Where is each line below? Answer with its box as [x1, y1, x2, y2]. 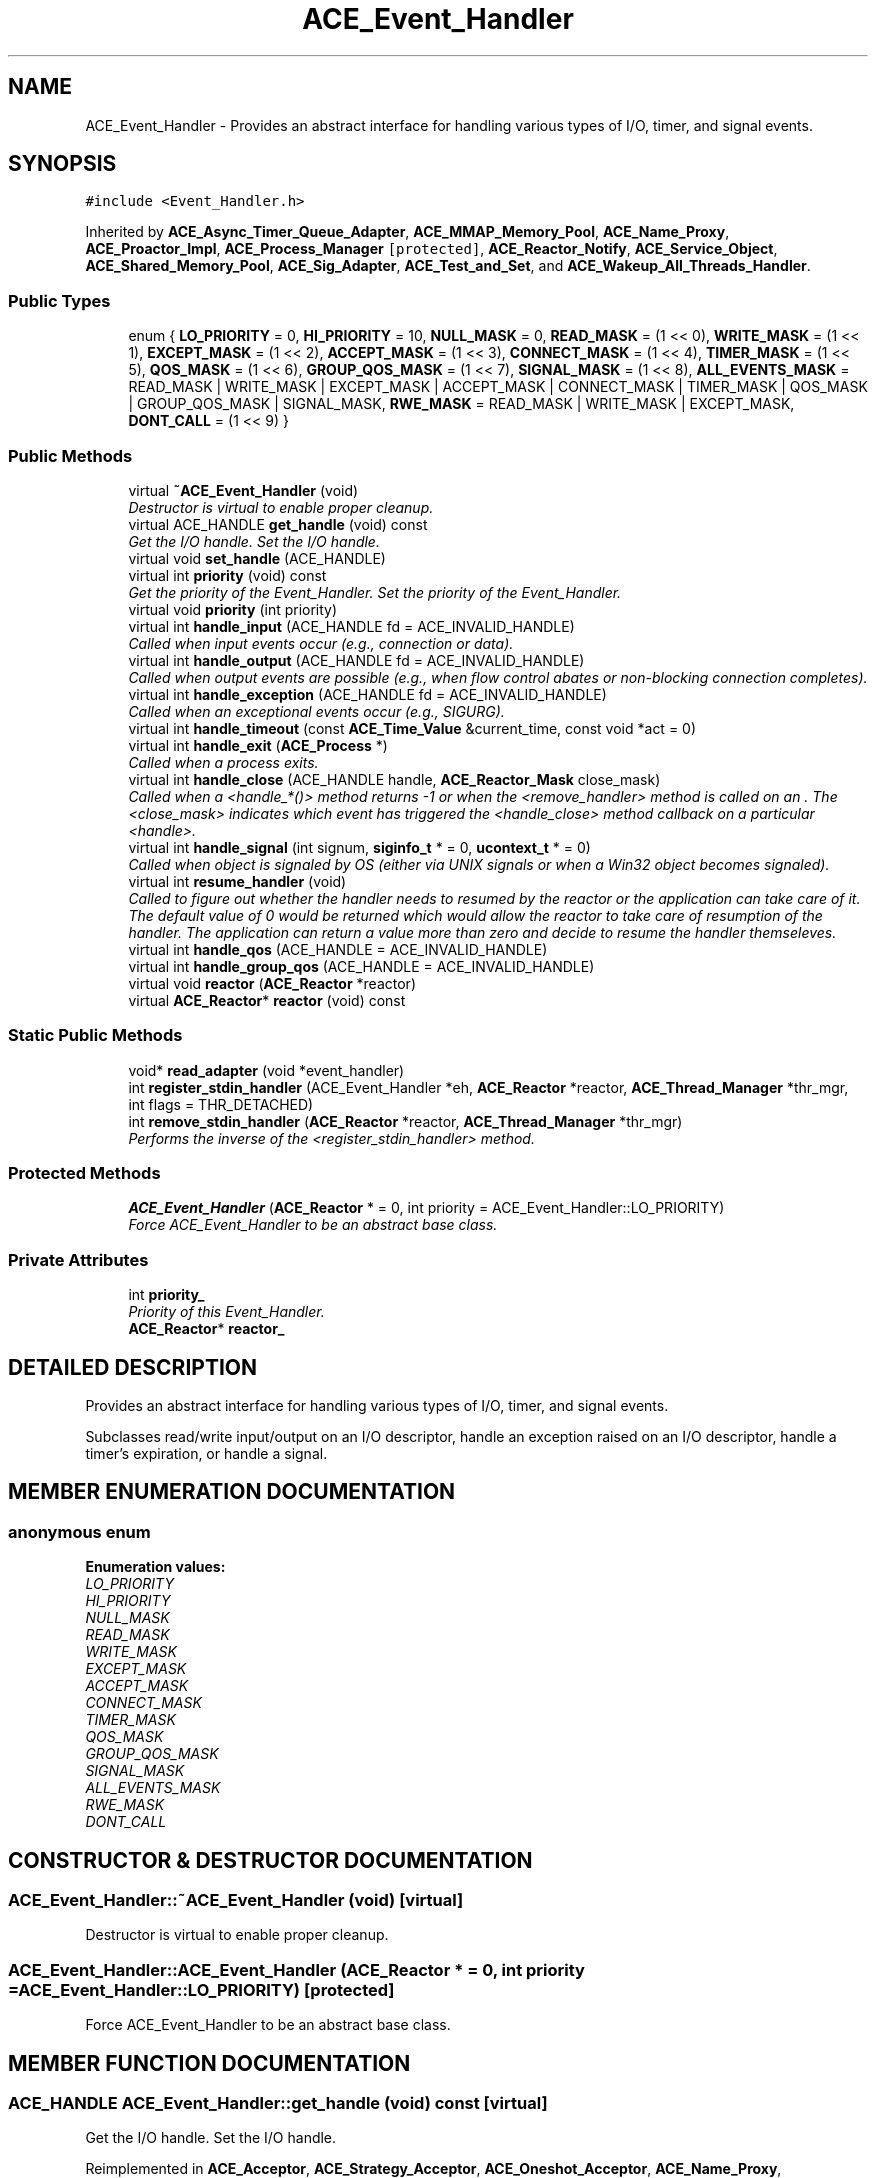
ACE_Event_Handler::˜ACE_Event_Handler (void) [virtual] [8, 1890, 464, 1911]
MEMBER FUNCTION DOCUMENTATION [8, 2050, 411, 2076]
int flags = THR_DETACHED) [128, 1095, 314, 1113]
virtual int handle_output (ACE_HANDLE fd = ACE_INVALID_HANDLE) [128, 651, 585, 669]
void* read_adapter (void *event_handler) [128, 1061, 405, 1079]
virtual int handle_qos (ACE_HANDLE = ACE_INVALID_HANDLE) [128, 940, 548, 958]
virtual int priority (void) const [128, 566, 327, 584]
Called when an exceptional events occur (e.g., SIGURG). [128, 702, 505, 720]
